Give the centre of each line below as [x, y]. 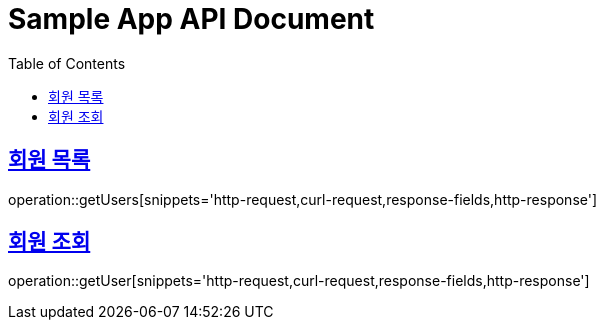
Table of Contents [67, 63]
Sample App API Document [191, 19]
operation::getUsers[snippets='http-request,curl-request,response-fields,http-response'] [303, 199]
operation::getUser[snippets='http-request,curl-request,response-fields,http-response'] [299, 281]
